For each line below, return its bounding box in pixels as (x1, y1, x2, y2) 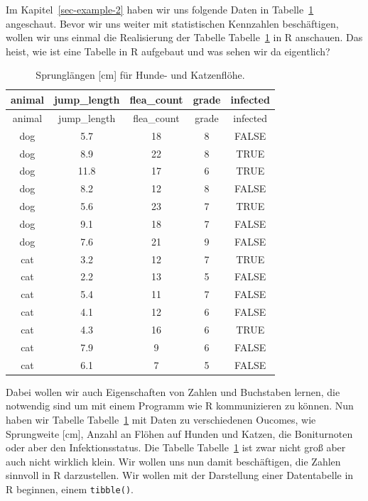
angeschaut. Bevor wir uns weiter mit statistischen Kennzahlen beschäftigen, (6, 16, 339, 31)
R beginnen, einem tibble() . (6, 481, 134, 496)
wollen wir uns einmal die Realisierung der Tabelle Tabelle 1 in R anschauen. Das (6, 30, 363, 45)
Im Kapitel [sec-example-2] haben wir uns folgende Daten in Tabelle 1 (6, 2, 314, 16)
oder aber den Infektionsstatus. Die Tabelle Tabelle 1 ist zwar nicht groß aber (6, 440, 346, 455)
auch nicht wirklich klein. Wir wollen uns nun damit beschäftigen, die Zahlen (6, 453, 341, 468)
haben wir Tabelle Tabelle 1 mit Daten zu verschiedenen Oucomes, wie (6, 412, 316, 426)
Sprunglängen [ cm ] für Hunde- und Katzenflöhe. (36, 67, 245, 82)
